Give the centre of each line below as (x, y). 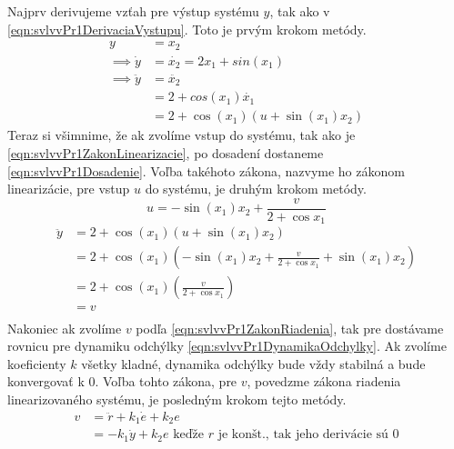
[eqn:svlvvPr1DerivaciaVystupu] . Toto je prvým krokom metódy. (187, 29)
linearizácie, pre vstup (69, 189)
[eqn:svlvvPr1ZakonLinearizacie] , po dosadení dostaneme (166, 153)
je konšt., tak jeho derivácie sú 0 (308, 435)
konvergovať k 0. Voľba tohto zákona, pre (122, 381)
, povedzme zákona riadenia (324, 381)
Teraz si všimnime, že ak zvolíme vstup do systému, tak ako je (182, 135)
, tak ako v (300, 11)
